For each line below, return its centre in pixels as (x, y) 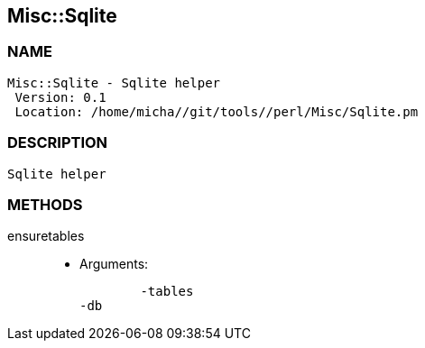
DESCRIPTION (58, 143)
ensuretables (46, 236)
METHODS (45, 204)
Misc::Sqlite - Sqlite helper (114, 82)
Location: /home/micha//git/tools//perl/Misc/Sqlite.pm (217, 111)
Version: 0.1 (60, 97)
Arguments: (114, 264)
